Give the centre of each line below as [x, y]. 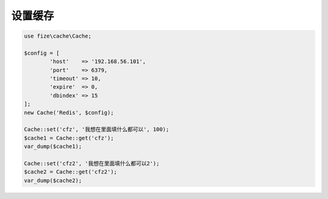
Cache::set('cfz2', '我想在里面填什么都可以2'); [92, 164]
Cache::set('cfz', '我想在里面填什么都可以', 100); [97, 130]
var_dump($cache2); [53, 180]
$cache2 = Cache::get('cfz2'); [71, 172]
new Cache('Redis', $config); [69, 113]
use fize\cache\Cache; [58, 36]
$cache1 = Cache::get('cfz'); [69, 138]
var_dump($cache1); [53, 147]
